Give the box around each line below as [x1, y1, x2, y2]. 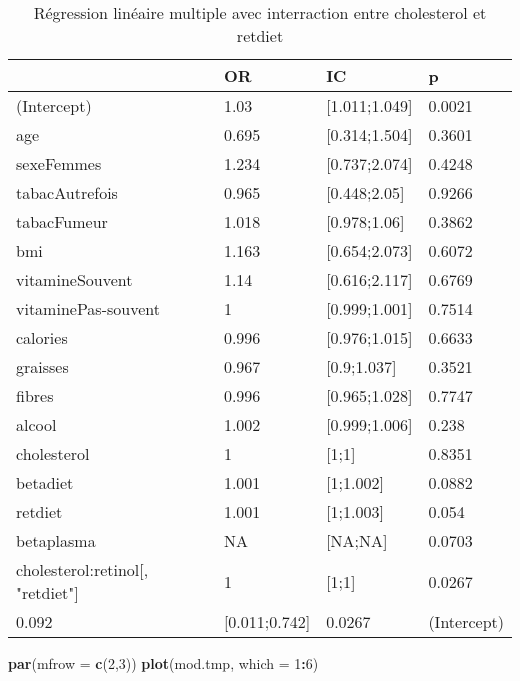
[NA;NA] [326, 529, 388, 552]
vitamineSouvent [16, 268, 133, 291]
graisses [16, 355, 69, 378]
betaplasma [16, 529, 96, 552]
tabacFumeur [16, 210, 108, 233]
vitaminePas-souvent [16, 297, 160, 320]
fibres [16, 384, 54, 407]
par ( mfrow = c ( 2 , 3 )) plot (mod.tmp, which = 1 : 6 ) [8, 653, 319, 673]
